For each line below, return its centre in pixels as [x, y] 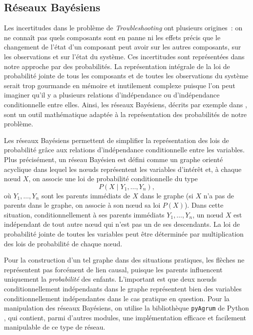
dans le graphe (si [167, 195]
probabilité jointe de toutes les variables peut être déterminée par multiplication [124, 234]
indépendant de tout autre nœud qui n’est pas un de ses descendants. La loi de [122, 224]
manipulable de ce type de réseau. [55, 327]
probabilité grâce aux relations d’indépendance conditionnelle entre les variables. [124, 150]
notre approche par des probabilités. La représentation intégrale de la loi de [117, 66]
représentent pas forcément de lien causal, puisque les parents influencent [113, 269]
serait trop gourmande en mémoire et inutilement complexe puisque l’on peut [120, 85]
